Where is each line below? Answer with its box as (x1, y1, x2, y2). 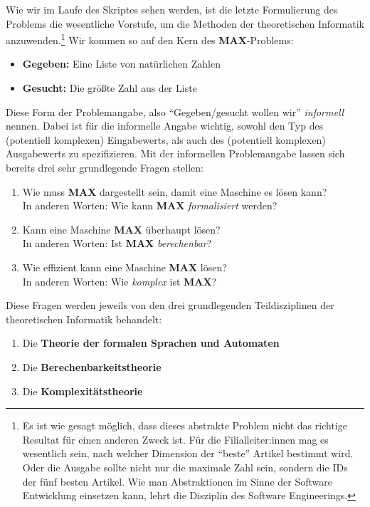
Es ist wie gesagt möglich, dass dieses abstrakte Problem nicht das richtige (22, 418, 347, 433)
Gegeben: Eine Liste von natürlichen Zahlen (22, 56, 221, 71)
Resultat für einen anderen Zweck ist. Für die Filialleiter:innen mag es (22, 432, 329, 446)
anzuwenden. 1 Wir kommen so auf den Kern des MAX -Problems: (6, 31, 294, 47)
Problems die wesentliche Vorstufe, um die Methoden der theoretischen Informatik (6, 16, 364, 31)
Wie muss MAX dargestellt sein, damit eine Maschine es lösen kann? (22, 184, 327, 199)
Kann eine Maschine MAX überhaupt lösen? (22, 221, 221, 236)
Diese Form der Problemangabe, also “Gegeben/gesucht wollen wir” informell (6, 104, 344, 119)
